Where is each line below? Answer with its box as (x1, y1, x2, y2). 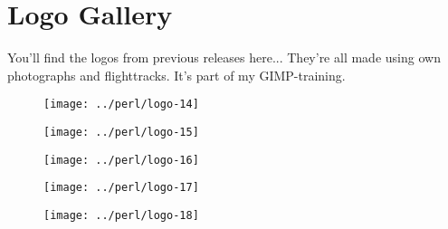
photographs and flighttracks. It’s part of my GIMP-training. (7, 65, 346, 84)
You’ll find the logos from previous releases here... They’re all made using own (7, 48, 441, 67)
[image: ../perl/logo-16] (43, 153, 199, 167)
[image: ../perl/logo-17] (43, 181, 199, 195)
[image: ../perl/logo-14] (43, 98, 199, 111)
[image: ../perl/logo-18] (43, 208, 199, 222)
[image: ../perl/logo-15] (43, 125, 199, 138)
